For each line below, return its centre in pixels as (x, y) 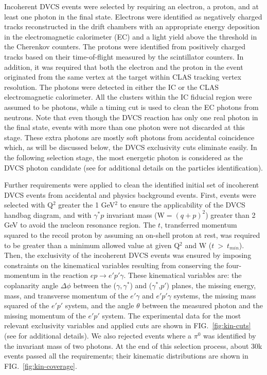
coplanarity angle (31, 285)
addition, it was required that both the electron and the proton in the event (124, 67)
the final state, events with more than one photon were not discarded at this (124, 127)
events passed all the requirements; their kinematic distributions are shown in (126, 356)
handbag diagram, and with (48, 214)
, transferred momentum (199, 225)
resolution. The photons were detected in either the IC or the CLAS (111, 87)
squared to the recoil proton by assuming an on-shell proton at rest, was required (132, 235)
